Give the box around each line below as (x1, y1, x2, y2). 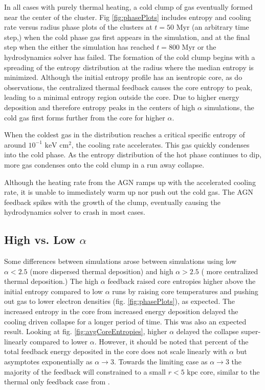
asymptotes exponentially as (4, 356, 93, 367)
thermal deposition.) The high (4, 276, 99, 286)
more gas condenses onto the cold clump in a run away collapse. (4, 159, 205, 170)
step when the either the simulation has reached (4, 42, 154, 52)
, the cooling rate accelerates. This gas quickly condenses (71, 139, 250, 150)
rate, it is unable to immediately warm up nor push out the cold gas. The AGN (4, 187, 253, 197)
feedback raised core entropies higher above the (107, 276, 256, 286)
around (4, 139, 26, 150)
